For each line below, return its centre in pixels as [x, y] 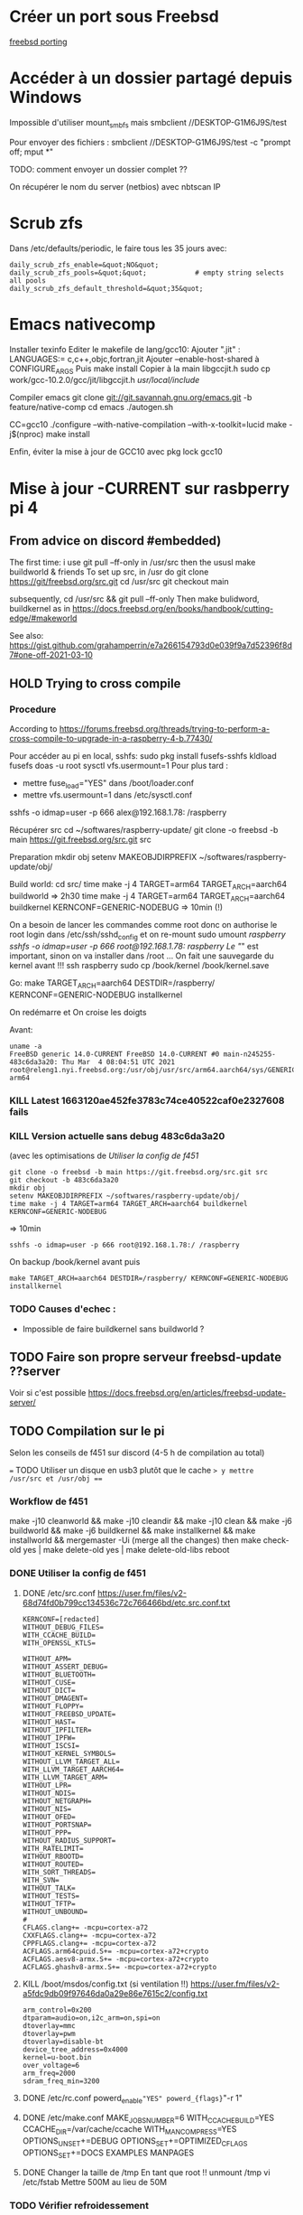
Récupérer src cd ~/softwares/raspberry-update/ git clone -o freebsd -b [144, 829]
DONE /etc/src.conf [59, 1593]
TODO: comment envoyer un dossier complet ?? [98, 169]
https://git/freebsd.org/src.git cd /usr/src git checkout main [119, 582]
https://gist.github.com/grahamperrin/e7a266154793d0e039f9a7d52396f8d [151, 645]
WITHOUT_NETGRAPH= [57, 1801]
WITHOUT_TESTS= [51, 1896]
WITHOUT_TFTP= [49, 1903]
